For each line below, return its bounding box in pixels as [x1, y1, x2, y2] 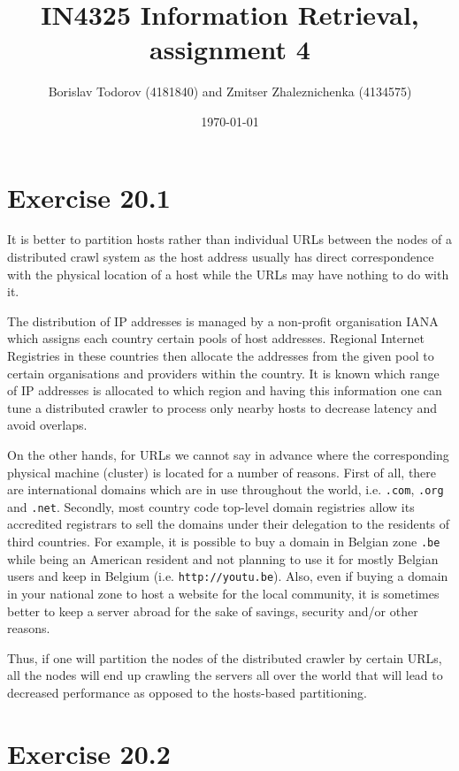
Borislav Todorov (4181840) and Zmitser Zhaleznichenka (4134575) [48, 82, 412, 101]
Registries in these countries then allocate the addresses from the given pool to [7, 347, 434, 364]
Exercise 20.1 [7, 179, 171, 215]
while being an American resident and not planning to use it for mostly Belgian [7, 549, 439, 568]
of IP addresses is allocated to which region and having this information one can [7, 381, 442, 400]
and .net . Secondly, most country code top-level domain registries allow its [7, 497, 415, 515]
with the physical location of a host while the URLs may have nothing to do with [7, 264, 449, 283]
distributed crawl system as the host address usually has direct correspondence [7, 248, 434, 266]
